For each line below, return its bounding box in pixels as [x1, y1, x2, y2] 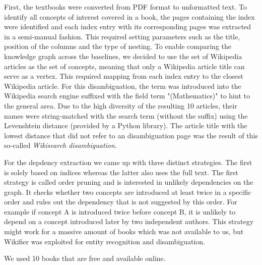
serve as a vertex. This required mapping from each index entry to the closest [4, 71, 243, 81]
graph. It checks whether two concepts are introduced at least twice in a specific [4, 186, 251, 197]
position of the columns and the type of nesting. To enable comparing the [4, 41, 232, 51]
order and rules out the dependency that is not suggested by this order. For [4, 196, 237, 207]
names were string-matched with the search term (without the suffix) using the [4, 110, 248, 121]
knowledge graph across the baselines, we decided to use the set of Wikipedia [4, 50, 242, 61]
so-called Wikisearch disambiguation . [4, 140, 117, 150]
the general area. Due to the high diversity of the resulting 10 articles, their [4, 100, 237, 111]
